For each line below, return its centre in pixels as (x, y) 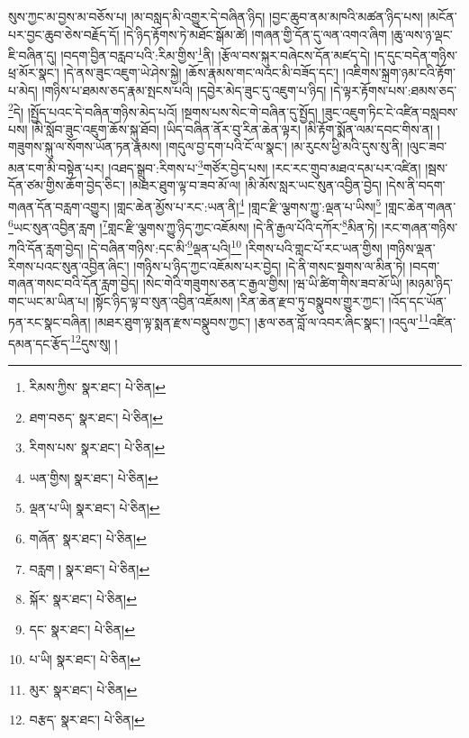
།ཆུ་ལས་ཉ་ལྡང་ (422, 34)
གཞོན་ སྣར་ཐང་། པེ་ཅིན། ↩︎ (88, 538)
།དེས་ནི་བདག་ (415, 185)
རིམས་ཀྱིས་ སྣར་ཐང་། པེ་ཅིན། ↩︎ (97, 386)
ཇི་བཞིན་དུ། (32, 55)
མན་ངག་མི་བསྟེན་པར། (56, 167)
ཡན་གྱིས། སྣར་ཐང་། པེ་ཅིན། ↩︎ (94, 477)
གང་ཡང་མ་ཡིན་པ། (49, 301)
